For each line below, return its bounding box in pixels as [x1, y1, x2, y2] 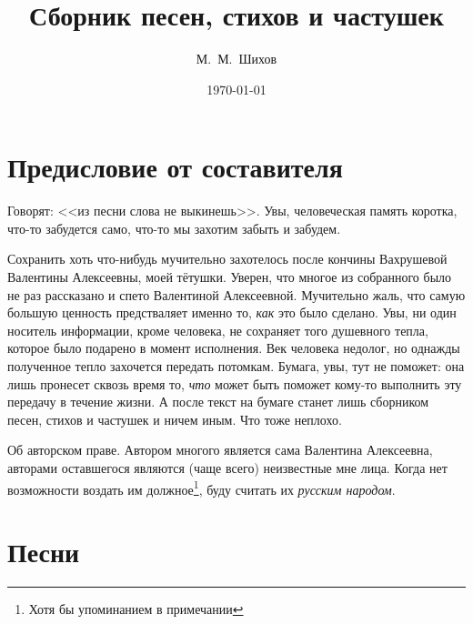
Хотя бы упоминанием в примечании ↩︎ [28, 599, 244, 618]
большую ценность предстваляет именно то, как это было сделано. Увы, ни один [7, 303, 457, 322]
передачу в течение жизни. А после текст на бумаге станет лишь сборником [7, 392, 429, 411]
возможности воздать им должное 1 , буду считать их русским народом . [7, 477, 396, 498]
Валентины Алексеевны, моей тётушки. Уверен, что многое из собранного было [7, 267, 452, 287]
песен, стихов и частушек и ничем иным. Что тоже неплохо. [7, 409, 342, 428]
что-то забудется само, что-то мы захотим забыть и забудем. [7, 218, 341, 237]
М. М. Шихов [196, 49, 277, 68]
